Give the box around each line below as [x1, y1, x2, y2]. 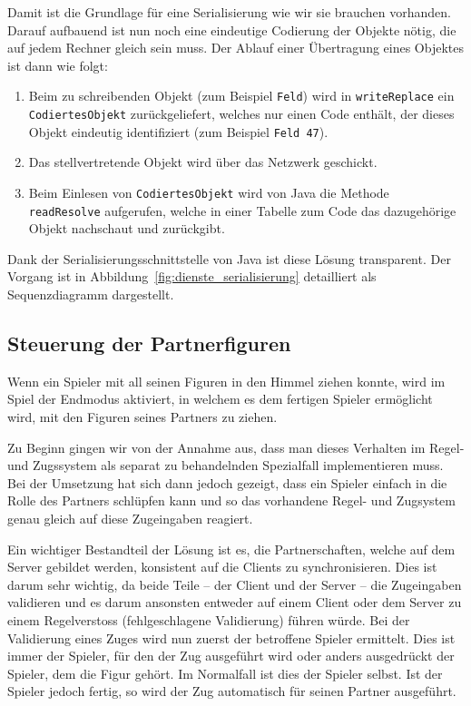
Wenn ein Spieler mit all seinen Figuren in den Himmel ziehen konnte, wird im [7, 371, 446, 390]
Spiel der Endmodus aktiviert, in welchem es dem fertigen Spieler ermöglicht [7, 389, 433, 408]
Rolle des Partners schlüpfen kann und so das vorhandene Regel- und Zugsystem [7, 491, 456, 510]
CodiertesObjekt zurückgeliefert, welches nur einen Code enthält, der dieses [28, 104, 455, 123]
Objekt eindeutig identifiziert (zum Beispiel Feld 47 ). [28, 122, 329, 141]
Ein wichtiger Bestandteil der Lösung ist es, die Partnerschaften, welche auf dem [7, 539, 456, 558]
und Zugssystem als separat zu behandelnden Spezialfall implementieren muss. [7, 456, 444, 475]
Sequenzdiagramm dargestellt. [7, 285, 174, 304]
